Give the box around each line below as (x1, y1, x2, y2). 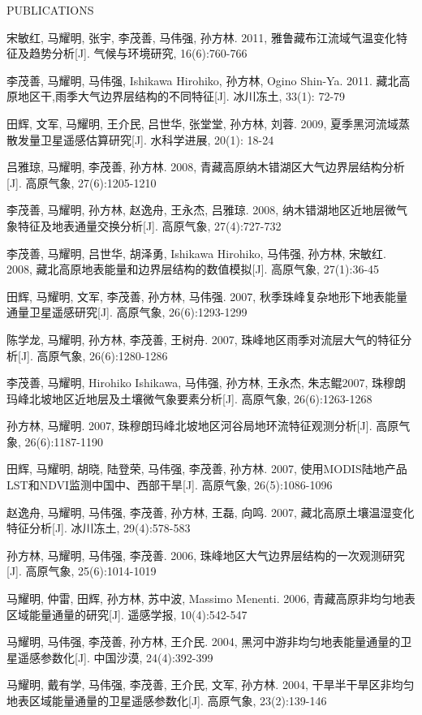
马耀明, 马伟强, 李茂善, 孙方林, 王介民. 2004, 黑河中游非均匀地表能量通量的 (6, 633, 401, 650)
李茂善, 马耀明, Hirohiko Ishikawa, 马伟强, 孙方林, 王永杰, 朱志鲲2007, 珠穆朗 (6, 374, 407, 391)
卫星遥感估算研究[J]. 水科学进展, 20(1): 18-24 (40, 131, 274, 148)
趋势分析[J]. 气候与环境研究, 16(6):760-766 (28, 45, 248, 62)
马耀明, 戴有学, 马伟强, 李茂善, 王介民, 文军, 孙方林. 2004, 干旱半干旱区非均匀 (6, 676, 415, 693)
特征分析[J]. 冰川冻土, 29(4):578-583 (6, 519, 191, 536)
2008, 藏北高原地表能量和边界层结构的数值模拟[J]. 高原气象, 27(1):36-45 (6, 261, 380, 278)
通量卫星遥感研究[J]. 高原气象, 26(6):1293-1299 (6, 304, 248, 321)
